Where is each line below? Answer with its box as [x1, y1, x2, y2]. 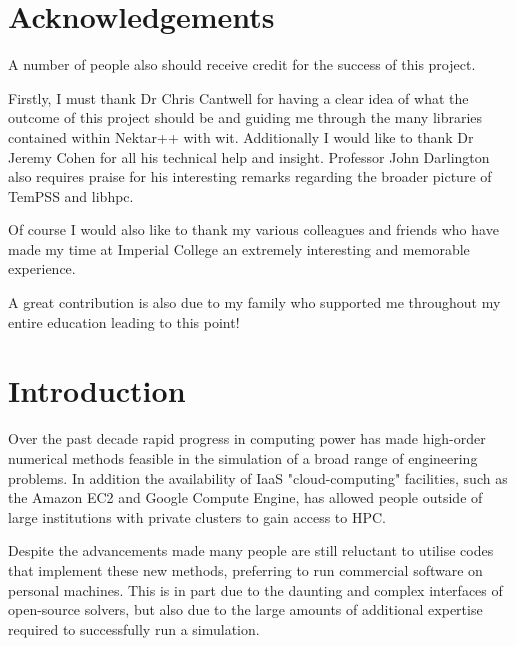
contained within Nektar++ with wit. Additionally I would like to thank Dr [8, 126, 474, 147]
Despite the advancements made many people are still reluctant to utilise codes [8, 540, 494, 561]
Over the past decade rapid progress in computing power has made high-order [8, 428, 486, 449]
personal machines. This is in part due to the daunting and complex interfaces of [8, 579, 503, 600]
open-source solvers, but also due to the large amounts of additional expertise [8, 599, 483, 620]
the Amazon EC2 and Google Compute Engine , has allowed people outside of [8, 487, 483, 508]
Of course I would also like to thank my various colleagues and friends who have [8, 219, 499, 240]
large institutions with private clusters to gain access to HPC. [8, 506, 386, 527]
